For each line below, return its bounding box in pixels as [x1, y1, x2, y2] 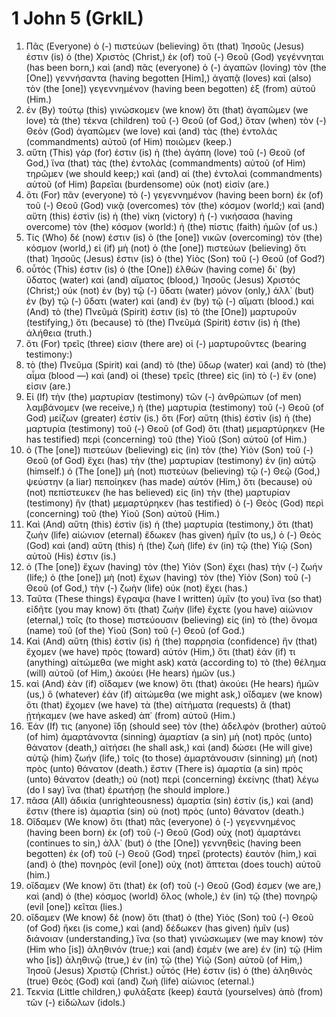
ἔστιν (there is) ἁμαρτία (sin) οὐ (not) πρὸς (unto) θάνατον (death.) [25, 805, 305, 817]
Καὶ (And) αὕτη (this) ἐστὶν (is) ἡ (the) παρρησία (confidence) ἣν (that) [25, 635, 318, 647]
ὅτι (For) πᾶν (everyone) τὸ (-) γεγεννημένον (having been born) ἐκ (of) [25, 188, 324, 201]
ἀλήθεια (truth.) [25, 327, 93, 339]
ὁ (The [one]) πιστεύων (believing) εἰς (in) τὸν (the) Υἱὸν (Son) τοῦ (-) [25, 443, 314, 456]
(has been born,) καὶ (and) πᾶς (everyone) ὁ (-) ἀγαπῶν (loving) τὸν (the [25, 61, 327, 73]
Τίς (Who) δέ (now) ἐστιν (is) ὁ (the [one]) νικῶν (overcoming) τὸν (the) [25, 231, 323, 243]
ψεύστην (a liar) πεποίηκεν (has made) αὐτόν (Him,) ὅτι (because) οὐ [25, 475, 313, 487]
